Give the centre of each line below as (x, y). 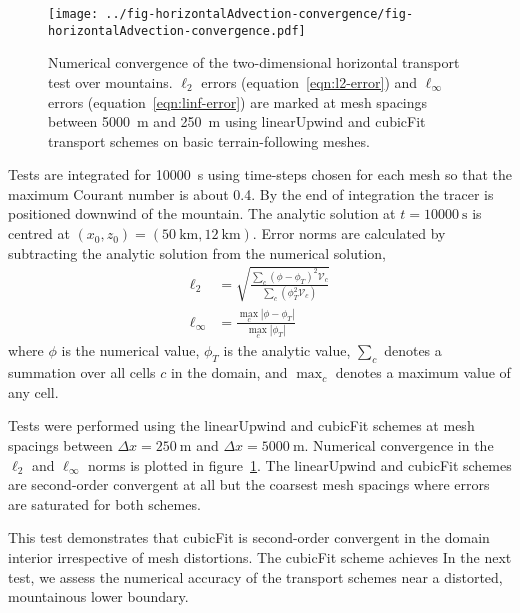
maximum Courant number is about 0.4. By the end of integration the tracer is (251, 193)
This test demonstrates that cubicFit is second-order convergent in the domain (249, 537)
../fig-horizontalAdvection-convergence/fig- (259, 14)
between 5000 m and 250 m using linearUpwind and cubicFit (237, 121)
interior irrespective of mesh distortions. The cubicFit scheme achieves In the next (260, 557)
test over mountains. (110, 81)
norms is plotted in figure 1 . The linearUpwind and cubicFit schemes (300, 464)
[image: (73, 14)
